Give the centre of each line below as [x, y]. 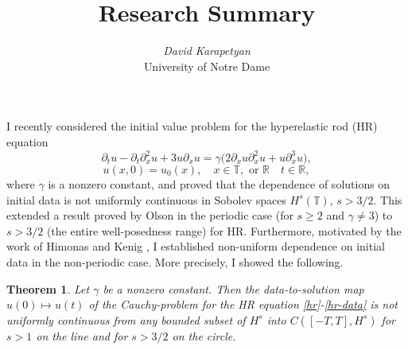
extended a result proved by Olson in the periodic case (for [150, 215]
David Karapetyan [207, 51]
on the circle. [204, 335]
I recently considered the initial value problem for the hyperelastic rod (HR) [192, 126]
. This [388, 199]
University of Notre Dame [207, 66]
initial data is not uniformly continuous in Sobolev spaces [146, 199]
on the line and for [82, 335]
